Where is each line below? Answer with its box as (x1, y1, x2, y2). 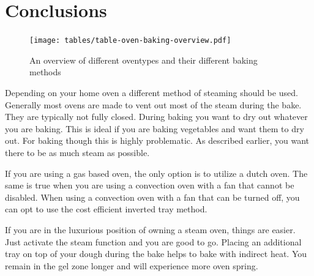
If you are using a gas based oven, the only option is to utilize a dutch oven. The (5, 166, 308, 179)
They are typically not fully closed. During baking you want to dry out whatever (5, 110, 308, 123)
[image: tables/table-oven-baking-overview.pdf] (29, 36, 231, 45)
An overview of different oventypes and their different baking (29, 53, 258, 66)
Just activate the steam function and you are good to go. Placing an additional (5, 235, 302, 248)
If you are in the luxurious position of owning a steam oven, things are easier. (5, 223, 296, 236)
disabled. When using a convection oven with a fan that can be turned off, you (5, 190, 300, 203)
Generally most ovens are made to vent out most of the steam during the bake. (5, 98, 302, 111)
